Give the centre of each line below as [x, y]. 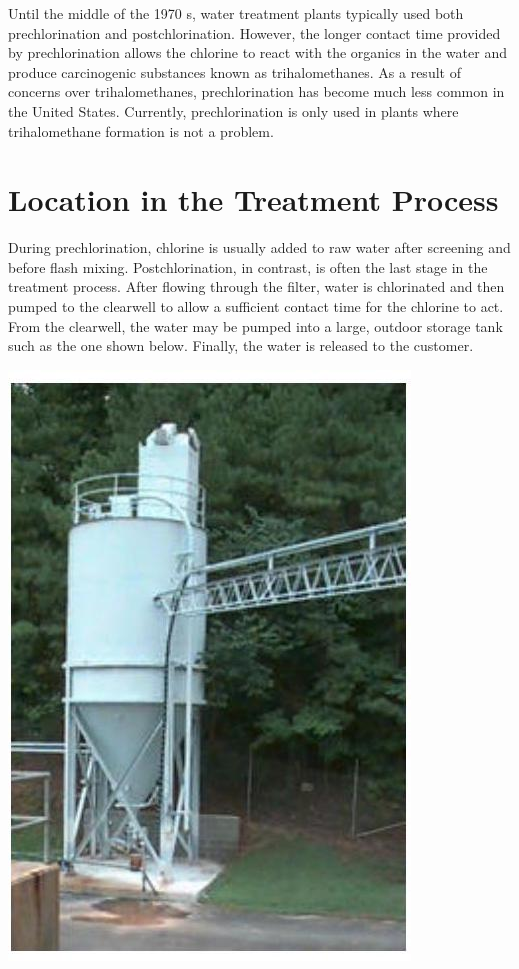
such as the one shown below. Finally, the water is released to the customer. [241, 345]
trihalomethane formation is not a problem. [141, 130]
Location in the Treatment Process [253, 199]
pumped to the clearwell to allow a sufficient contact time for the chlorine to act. [256, 306]
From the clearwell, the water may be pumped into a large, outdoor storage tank [255, 325]
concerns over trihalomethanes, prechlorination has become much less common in [256, 91]
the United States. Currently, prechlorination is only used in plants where [233, 110]
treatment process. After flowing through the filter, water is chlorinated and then [256, 286]
